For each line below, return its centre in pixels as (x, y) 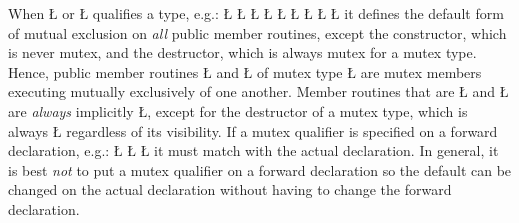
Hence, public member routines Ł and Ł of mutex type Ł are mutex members (245, 71)
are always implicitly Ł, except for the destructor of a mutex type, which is (238, 110)
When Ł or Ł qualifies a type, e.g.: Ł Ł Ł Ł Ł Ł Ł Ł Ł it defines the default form (256, 13)
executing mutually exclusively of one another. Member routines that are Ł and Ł (258, 91)
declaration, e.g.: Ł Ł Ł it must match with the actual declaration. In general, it (253, 150)
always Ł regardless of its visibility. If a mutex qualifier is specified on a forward (253, 130)
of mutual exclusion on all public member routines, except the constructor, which (257, 32)
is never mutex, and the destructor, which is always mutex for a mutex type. (242, 52)
